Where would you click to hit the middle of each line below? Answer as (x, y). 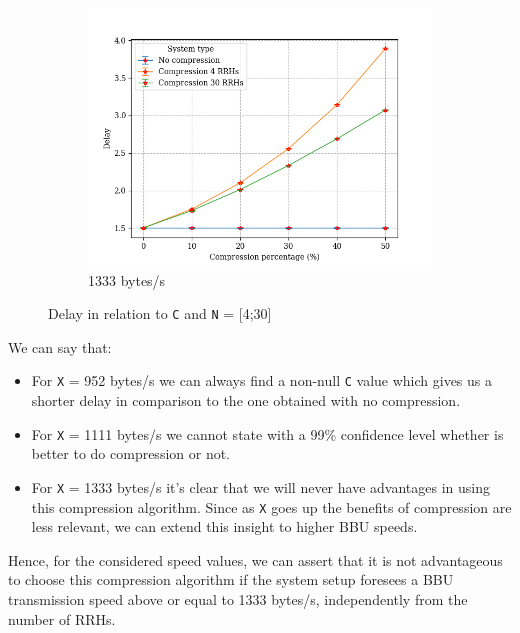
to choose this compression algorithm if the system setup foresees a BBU (231, 579)
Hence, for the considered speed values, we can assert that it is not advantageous (255, 559)
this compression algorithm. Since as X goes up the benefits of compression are (271, 506)
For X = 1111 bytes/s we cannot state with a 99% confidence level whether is (267, 433)
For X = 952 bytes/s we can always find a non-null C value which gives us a (262, 380)
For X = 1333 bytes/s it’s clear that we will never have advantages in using (260, 486)
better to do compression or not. (131, 453)
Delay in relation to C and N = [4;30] (160, 313)
